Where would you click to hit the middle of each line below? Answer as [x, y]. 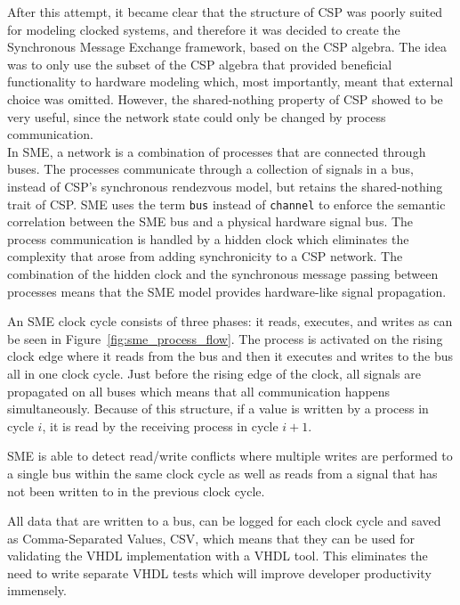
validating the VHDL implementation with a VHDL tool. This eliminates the [218, 556]
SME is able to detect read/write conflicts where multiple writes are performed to [230, 456]
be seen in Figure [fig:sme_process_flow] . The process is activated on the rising [225, 338]
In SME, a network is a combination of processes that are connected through [217, 151]
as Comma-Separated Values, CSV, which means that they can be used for [211, 538]
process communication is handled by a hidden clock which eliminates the [208, 238]
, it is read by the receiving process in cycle [160, 425]
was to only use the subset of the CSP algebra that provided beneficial [200, 64]
